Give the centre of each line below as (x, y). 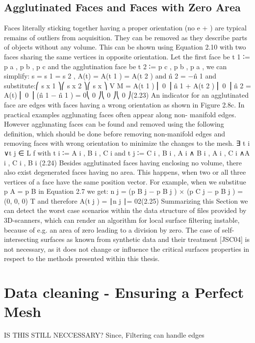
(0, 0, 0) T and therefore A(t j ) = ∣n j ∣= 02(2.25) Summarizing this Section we (126, 200)
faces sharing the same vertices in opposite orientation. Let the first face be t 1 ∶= (127, 56)
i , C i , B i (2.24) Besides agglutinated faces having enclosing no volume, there (123, 162)
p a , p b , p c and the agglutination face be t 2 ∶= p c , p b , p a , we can (115, 66)
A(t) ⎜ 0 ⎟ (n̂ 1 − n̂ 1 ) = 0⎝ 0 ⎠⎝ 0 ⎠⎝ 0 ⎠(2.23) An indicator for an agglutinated (127, 95)
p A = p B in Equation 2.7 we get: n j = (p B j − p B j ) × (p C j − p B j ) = (124, 191)
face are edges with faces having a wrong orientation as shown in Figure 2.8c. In (124, 104)
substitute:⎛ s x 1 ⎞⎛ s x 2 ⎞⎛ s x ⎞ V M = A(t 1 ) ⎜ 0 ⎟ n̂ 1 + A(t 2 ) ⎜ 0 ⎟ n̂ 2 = (127, 85)
